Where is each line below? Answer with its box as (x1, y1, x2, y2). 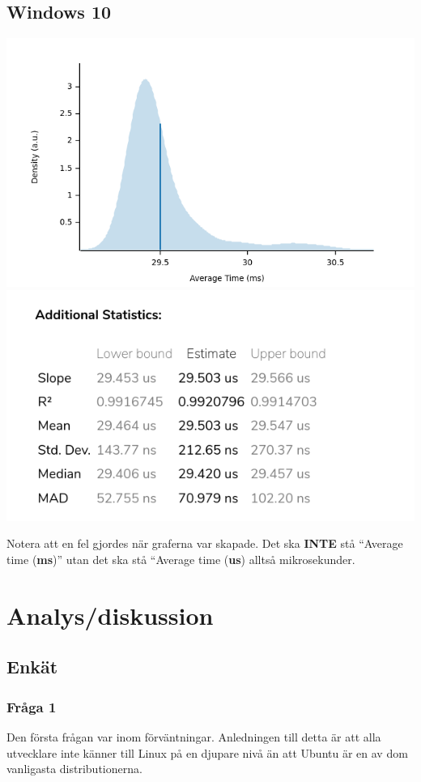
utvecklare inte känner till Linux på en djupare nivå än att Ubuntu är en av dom (6, 744, 408, 761)
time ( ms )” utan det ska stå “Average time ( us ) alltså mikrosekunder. (6, 551, 355, 568)
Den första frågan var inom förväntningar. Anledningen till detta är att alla (6, 729, 381, 746)
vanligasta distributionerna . (6, 760, 142, 777)
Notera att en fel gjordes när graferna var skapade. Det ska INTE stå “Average (6, 535, 403, 552)
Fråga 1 (6, 696, 57, 716)
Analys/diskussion (6, 598, 214, 631)
